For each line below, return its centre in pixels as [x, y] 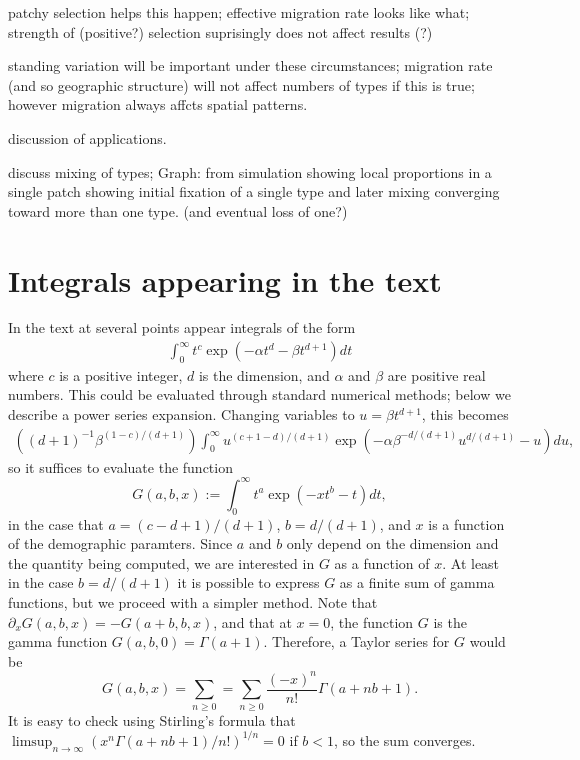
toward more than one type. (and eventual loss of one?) [178, 210]
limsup [32, 741]
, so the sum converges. [405, 739]
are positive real [436, 374]
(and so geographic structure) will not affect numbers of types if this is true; [241, 84]
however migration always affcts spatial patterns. [158, 104]
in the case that [56, 523]
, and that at [252, 621]
